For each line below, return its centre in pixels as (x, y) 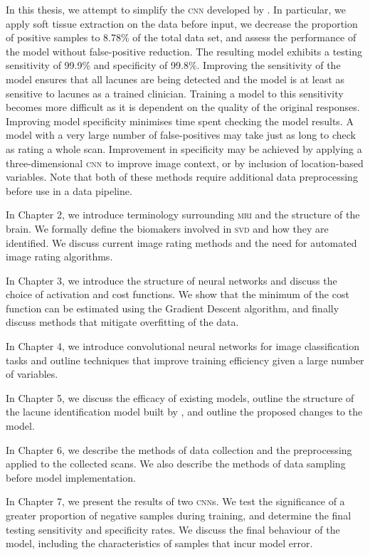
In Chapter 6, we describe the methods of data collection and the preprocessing (179, 449)
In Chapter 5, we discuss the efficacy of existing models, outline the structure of (180, 397)
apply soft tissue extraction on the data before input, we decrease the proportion (182, 23)
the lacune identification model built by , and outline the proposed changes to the (184, 412)
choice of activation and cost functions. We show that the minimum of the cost (178, 294)
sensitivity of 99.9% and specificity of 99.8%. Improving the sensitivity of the (173, 65)
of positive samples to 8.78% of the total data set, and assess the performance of (181, 37)
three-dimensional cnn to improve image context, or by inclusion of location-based (185, 163)
